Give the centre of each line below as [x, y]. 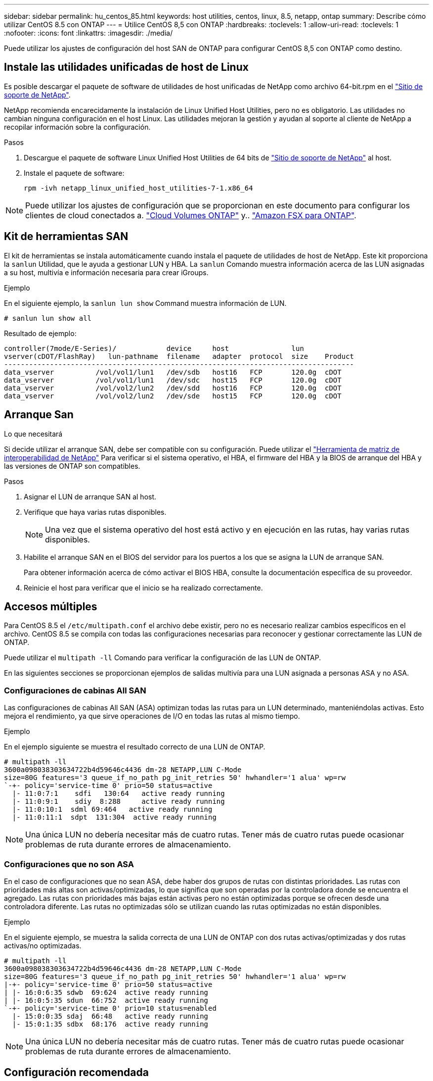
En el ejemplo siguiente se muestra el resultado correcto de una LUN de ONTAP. [135, 747]
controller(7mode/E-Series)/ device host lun [154, 348]
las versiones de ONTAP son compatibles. [72, 466]
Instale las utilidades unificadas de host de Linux [126, 67]
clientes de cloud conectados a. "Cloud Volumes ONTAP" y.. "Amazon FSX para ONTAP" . [191, 215]
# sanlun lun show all [48, 318]
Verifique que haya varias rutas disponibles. [95, 512]
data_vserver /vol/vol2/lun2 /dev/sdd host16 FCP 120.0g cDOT [173, 388]
